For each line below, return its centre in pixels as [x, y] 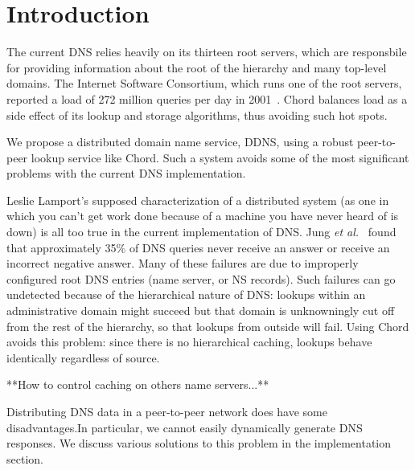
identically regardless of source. [83, 357]
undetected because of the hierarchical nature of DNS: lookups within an [186, 294]
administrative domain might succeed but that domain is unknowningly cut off [201, 311]
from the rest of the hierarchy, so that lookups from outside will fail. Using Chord [208, 326]
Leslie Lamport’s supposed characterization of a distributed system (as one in [198, 200]
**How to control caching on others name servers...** [138, 384]
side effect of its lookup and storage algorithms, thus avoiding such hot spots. [197, 114]
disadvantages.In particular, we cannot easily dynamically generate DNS [185, 427]
